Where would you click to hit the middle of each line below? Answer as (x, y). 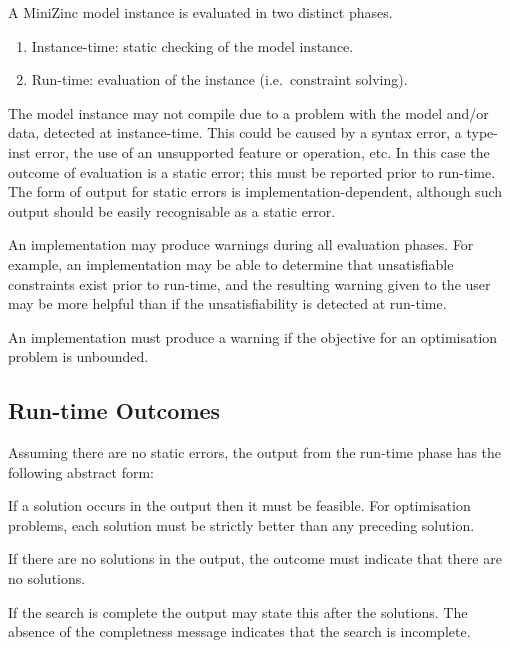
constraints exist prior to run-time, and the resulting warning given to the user (249, 283)
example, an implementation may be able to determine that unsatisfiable (231, 263)
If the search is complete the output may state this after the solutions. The (238, 611)
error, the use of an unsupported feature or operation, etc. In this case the (262, 151)
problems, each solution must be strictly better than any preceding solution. (241, 524)
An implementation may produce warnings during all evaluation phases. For (241, 244)
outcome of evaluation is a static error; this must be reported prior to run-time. (252, 171)
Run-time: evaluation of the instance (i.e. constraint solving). (219, 79)
